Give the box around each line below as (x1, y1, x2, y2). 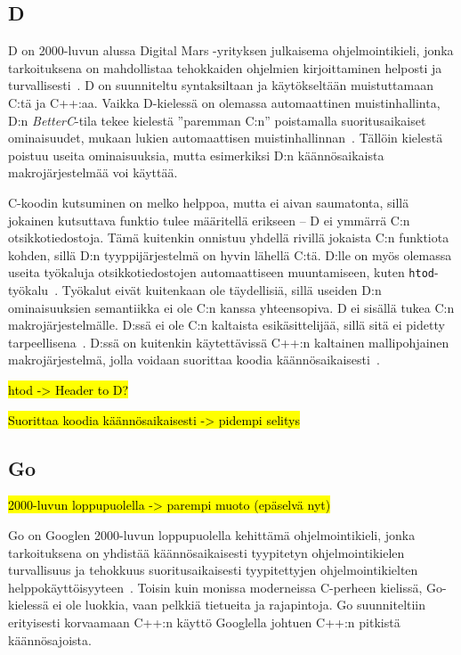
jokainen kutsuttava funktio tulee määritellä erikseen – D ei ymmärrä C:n (8, 210, 410, 229)
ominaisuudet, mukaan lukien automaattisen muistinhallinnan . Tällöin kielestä (8, 128, 443, 147)
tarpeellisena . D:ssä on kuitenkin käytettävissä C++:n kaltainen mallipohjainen (8, 332, 449, 351)
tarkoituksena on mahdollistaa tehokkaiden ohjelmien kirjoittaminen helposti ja (8, 58, 442, 77)
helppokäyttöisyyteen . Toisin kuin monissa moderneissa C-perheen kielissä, (8, 577, 423, 596)
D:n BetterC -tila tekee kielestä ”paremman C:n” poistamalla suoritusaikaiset (8, 111, 426, 129)
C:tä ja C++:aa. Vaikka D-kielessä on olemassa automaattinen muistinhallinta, (8, 93, 441, 111)
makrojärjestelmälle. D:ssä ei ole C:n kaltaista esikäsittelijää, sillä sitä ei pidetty (8, 315, 445, 334)
